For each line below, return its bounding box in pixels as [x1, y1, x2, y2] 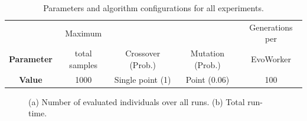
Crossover [125, 47, 161, 59]
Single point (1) [114, 73, 171, 85]
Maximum [65, 26, 102, 39]
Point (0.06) [185, 73, 230, 85]
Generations [249, 21, 293, 33]
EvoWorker [250, 53, 291, 65]
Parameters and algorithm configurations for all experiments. [43, 2, 264, 14]
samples [69, 58, 97, 70]
